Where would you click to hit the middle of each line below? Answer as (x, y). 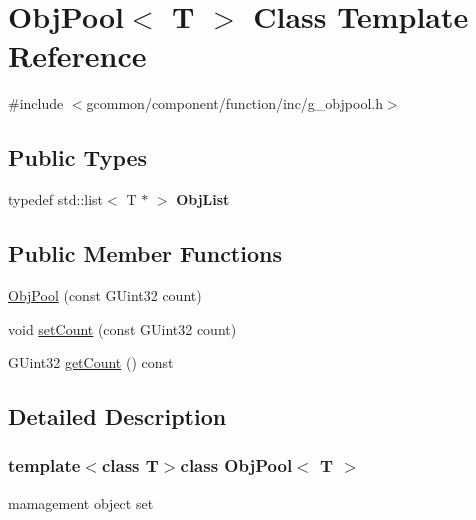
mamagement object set (81, 502)
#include (36, 103)
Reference (77, 55)
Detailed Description (117, 416)
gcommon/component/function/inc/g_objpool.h (234, 103)
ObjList (203, 199)
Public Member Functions (145, 253)
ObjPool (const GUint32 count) (105, 294)
